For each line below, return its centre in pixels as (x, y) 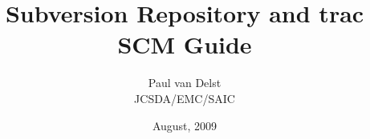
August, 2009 (185, 125)
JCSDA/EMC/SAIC (185, 98)
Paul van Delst (185, 83)
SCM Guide (185, 44)
